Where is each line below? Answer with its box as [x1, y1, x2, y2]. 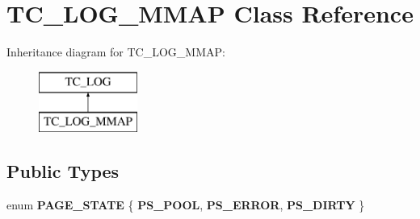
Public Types [6, 159, 120, 184]
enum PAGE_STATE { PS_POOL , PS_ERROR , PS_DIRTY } [6, 196, 365, 213]
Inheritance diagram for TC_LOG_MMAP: [6, 43, 225, 60]
